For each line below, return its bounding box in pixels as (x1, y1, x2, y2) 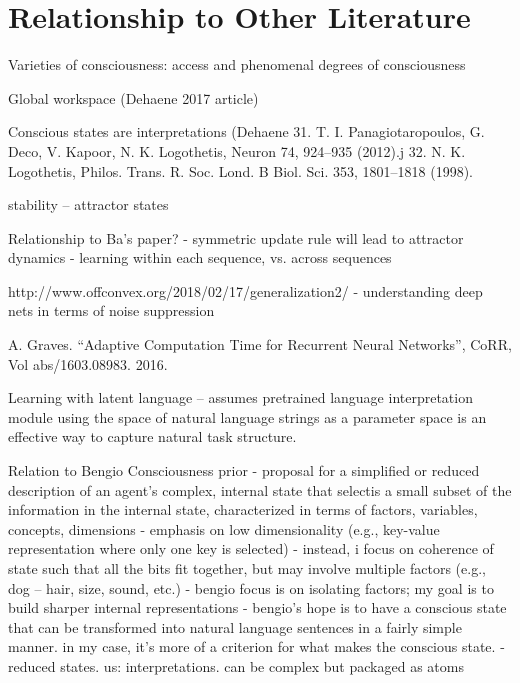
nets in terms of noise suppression (8, 300, 215, 321)
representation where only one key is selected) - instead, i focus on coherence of (8, 538, 494, 559)
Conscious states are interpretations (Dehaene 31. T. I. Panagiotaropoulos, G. (8, 121, 485, 142)
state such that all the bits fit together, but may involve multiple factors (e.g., (8, 558, 486, 578)
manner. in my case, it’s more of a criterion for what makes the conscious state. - (8, 636, 505, 657)
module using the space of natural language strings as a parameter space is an (8, 406, 487, 427)
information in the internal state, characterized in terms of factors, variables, (8, 499, 478, 520)
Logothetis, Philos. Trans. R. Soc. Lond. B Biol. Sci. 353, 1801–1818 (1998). (8, 160, 474, 181)
